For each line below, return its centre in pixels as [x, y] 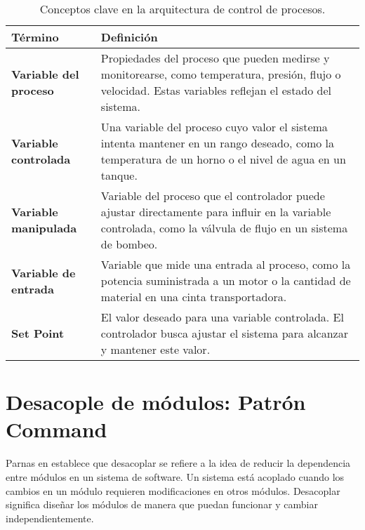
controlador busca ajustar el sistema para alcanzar [224, 333]
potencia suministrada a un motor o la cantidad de [226, 280]
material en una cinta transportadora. [194, 297]
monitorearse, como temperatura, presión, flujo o [221, 74]
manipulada [44, 228]
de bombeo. [129, 244]
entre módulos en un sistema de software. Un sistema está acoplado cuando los [175, 476]
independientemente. [50, 518]
